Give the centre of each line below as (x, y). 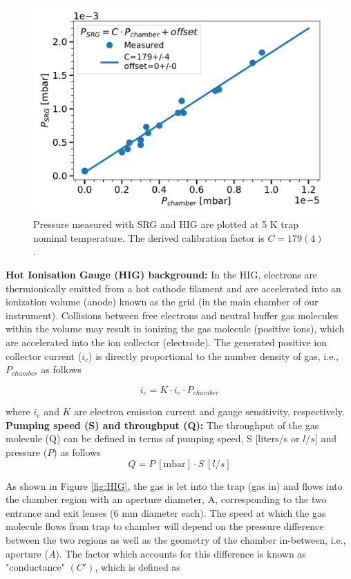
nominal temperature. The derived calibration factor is (149, 237)
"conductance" (35, 567)
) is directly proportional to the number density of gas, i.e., (214, 355)
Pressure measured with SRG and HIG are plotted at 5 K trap (166, 224)
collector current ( (44, 355)
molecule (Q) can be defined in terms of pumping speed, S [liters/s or (153, 438)
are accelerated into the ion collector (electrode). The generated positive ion (166, 342)
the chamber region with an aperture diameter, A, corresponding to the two (166, 499)
